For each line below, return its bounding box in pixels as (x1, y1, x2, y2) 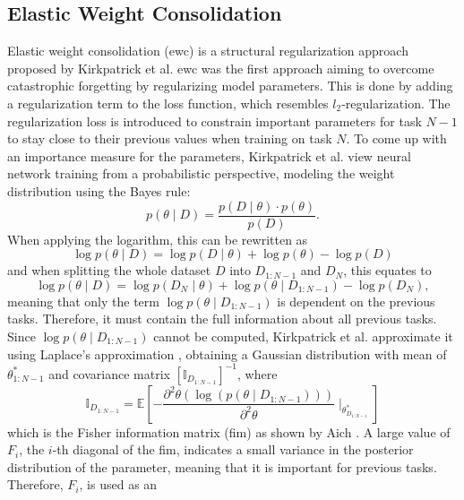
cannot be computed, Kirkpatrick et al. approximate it (153, 326, 453, 345)
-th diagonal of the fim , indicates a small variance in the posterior (52, 440, 414, 459)
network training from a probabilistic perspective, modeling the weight (7, 164, 395, 183)
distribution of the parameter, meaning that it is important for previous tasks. (7, 457, 437, 476)
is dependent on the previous (277, 291, 435, 310)
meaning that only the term (7, 291, 159, 310)
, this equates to (343, 261, 432, 280)
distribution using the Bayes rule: (7, 181, 191, 200)
